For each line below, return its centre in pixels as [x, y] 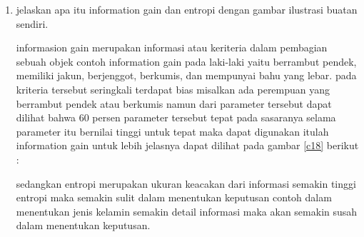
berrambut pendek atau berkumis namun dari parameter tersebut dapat [174, 103]
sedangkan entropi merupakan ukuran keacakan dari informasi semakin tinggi [186, 183]
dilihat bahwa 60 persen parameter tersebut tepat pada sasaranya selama [176, 117]
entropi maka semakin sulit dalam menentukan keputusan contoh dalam [174, 197]
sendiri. [32, 23]
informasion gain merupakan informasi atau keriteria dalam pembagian [172, 47]
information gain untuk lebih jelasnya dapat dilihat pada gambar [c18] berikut [187, 145]
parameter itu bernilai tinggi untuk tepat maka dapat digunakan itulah [172, 131]
